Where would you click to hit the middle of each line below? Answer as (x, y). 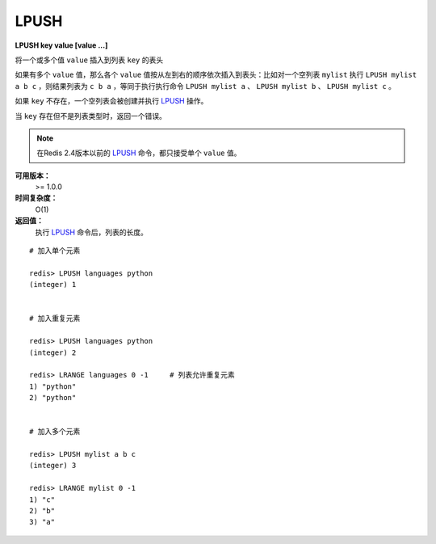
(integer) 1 (53, 285)
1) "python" (53, 386)
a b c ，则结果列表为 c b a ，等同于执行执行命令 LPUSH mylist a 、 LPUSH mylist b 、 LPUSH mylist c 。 (205, 86)
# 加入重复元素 (55, 318)
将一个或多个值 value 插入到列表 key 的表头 (89, 60)
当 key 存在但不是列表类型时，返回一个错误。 (91, 116)
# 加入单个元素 (55, 251)
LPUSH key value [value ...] (61, 45)
